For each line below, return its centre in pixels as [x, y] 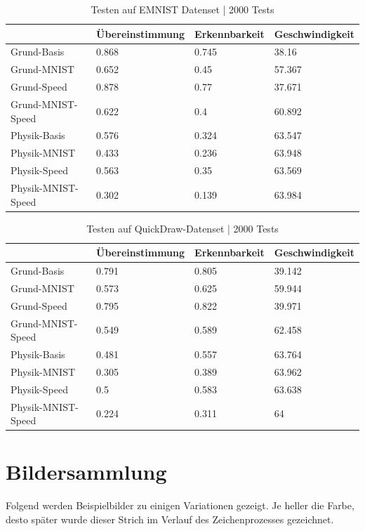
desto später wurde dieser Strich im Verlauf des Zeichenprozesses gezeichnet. [170, 519]
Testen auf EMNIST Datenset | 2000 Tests [182, 9]
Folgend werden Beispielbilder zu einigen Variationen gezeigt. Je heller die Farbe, [180, 505]
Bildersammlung [86, 472]
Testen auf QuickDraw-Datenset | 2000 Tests [182, 228]
